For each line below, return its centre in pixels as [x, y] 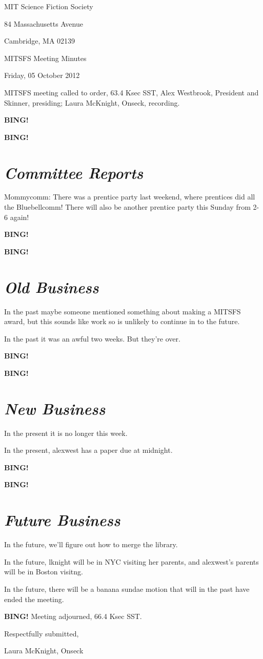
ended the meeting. [34, 599]
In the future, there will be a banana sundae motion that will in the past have [127, 588]
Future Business [62, 520]
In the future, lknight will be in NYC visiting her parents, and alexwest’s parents [131, 561]
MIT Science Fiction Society [49, 6]
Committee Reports [74, 172]
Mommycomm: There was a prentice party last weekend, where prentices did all [130, 197]
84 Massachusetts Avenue [44, 23]
